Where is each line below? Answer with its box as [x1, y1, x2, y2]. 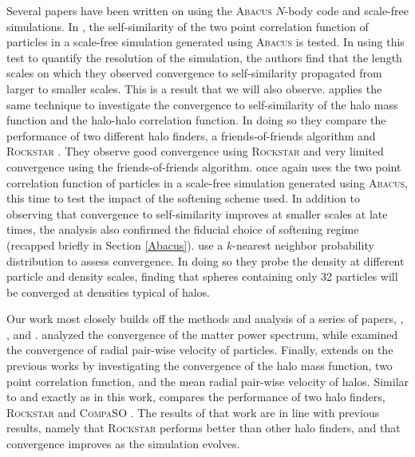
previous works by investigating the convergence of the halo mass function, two [6, 357, 393, 374]
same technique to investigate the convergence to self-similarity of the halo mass [6, 96, 398, 112]
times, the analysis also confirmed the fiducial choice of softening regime [6, 221, 359, 238]
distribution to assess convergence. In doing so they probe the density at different [6, 252, 405, 269]
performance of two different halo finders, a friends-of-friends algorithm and [6, 127, 376, 144]
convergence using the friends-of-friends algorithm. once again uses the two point [6, 158, 401, 175]
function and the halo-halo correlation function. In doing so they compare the [6, 112, 386, 128]
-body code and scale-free [284, 2, 409, 18]
